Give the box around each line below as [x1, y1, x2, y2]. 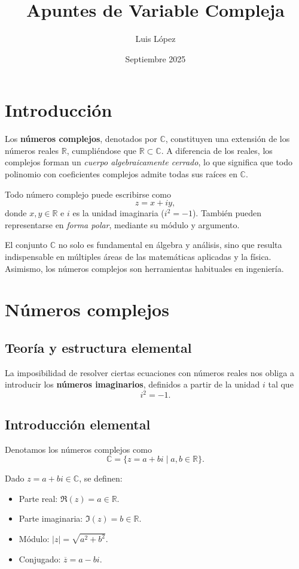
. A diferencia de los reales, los [161, 144, 273, 156]
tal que [268, 378, 294, 391]
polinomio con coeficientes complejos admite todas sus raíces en [5, 168, 237, 180]
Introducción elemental [5, 414, 151, 433]
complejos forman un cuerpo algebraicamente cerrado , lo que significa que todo [5, 156, 293, 168]
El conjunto [5, 238, 47, 251]
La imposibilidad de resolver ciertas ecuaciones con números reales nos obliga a [5, 366, 294, 379]
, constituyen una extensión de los [165, 132, 290, 145]
